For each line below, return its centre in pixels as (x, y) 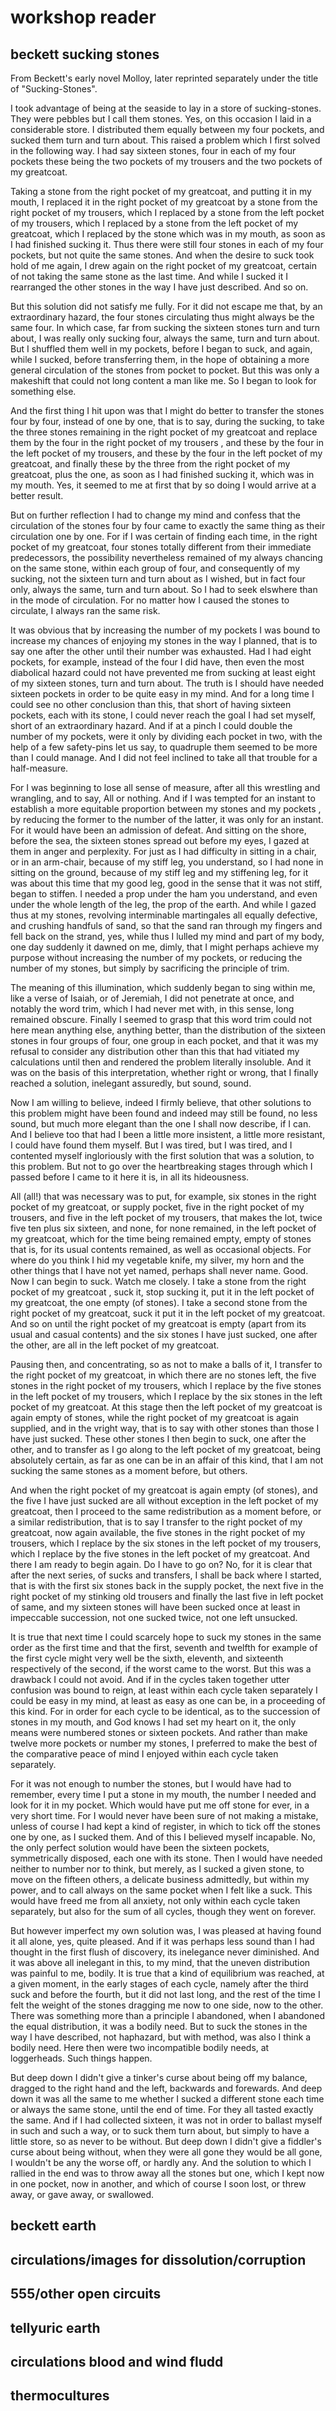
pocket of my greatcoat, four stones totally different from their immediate (161, 547)
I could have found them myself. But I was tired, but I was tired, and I (151, 1145)
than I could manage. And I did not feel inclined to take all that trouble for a (164, 757)
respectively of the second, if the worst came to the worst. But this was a (161, 1669)
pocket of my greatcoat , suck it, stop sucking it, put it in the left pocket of (162, 1292)
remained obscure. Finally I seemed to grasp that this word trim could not (161, 1019)
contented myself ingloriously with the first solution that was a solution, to (162, 1155)
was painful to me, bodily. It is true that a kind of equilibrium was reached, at (167, 1973)
